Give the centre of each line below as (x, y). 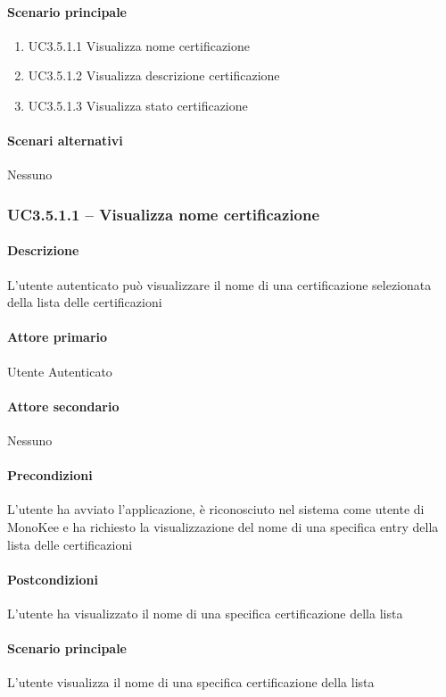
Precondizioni (50, 475)
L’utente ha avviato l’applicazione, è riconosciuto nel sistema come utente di (216, 509)
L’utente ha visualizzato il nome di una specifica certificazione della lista (205, 613)
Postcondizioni (53, 579)
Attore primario (58, 337)
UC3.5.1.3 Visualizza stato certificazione (138, 105)
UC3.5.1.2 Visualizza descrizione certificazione (154, 75)
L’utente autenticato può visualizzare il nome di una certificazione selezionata (219, 284)
